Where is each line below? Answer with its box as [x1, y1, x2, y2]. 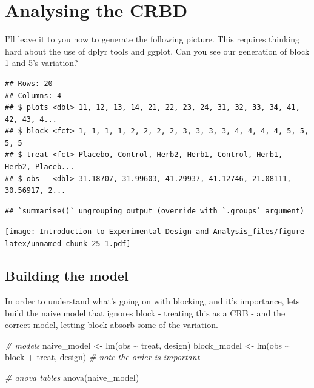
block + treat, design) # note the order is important [5, 350, 200, 363]
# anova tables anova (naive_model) [5, 370, 139, 383]
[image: [5, 227, 36, 236]
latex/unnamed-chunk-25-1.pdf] [5, 239, 131, 249]
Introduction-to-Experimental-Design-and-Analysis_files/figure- [39, 227, 309, 236]
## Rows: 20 [5, 79, 53, 88]
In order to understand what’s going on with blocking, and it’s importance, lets [5, 294, 300, 307]
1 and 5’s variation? [5, 56, 78, 69]
